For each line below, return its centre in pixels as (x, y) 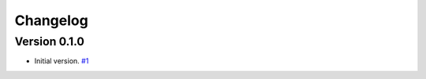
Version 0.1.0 (49, 41)
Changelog (51, 20)
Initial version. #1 (62, 61)
